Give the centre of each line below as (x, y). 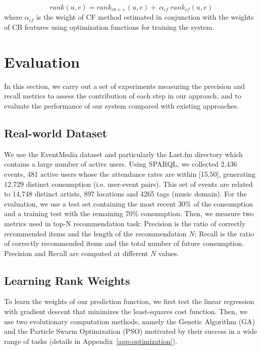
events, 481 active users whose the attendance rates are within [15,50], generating (130, 173)
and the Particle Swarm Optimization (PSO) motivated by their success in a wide (131, 331)
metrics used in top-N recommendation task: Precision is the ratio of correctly (125, 223)
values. (169, 253)
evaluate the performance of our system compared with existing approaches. (122, 105)
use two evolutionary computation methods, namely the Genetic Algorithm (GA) (130, 321)
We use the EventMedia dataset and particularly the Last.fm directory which (123, 154)
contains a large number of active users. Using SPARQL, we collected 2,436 (121, 164)
